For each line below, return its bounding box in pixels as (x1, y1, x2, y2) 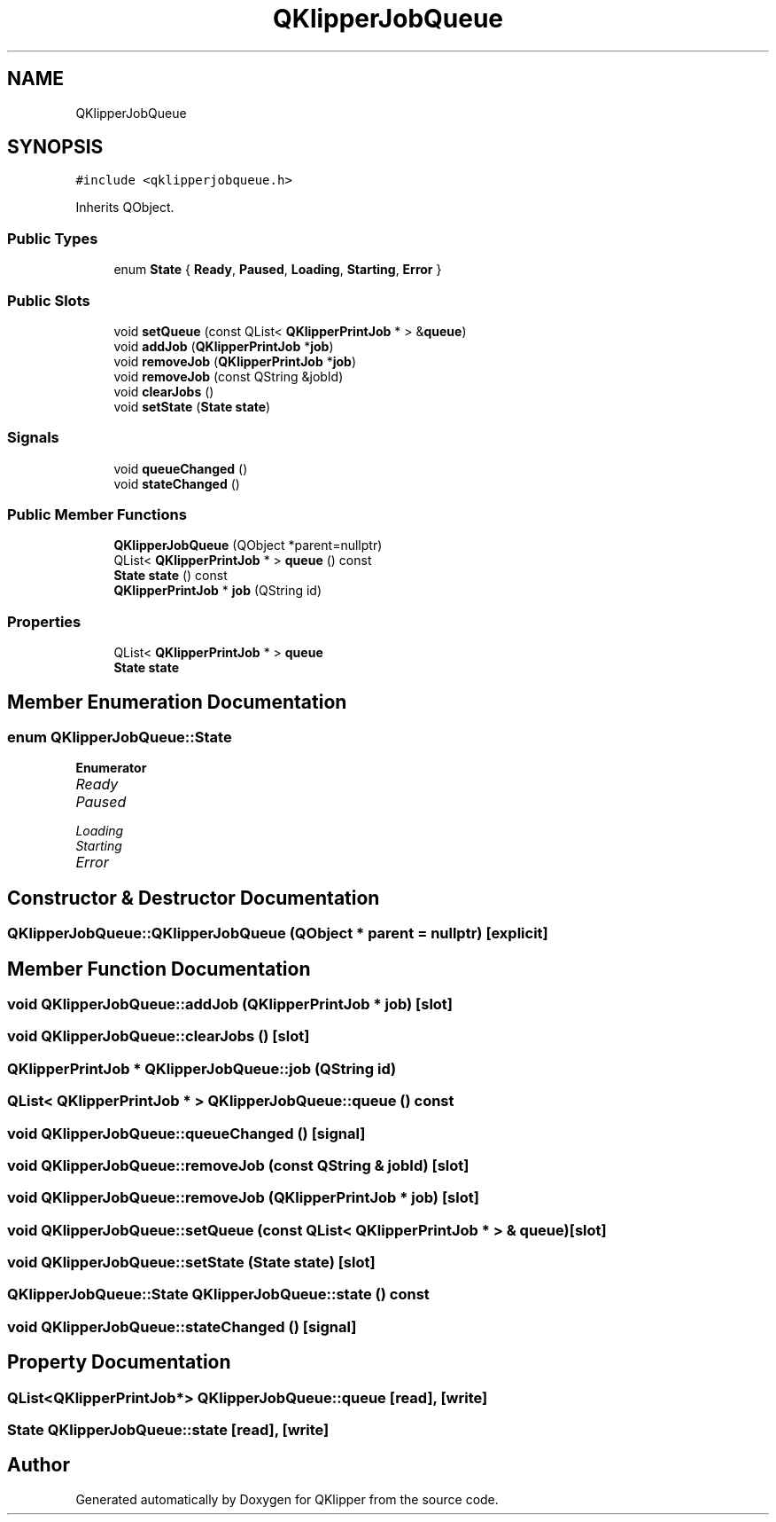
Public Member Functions (7, 506, 187, 524)
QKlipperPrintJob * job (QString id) (113, 583, 322, 599)
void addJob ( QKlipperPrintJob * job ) (113, 338, 334, 354)
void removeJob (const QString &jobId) (113, 368, 344, 384)
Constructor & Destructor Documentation (7, 886, 380, 909)
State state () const (113, 568, 228, 584)
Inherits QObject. (75, 200, 175, 216)
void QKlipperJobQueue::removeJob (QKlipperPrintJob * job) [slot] (7, 1189, 479, 1207)
